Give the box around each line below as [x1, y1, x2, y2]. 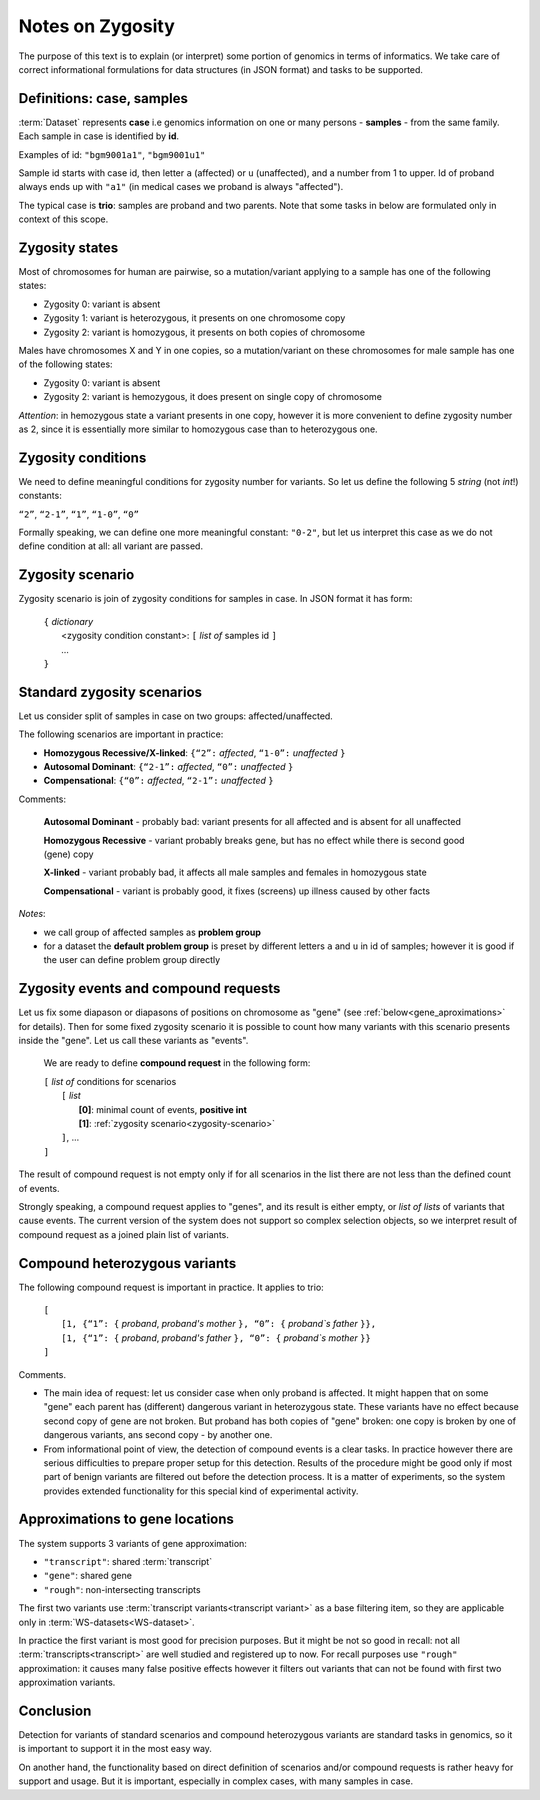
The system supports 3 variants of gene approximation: [18, 1537, 247, 1549]
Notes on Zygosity [18, 15, 175, 37]
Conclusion [18, 1702, 92, 1719]
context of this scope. [18, 213, 109, 225]
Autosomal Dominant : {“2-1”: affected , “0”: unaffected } [43, 761, 294, 773]
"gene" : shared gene [43, 1570, 132, 1582]
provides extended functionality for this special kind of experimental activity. [43, 1485, 359, 1497]
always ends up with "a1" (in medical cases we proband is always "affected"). [18, 181, 344, 193]
